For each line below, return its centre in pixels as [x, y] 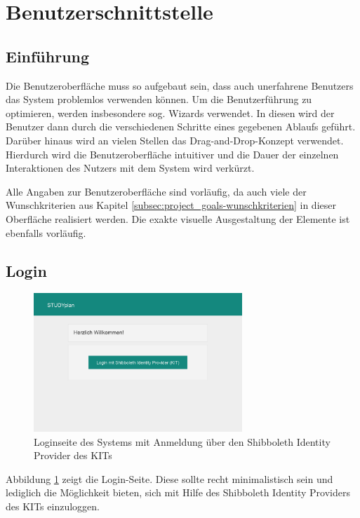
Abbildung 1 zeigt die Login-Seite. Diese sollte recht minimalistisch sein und [169, 478]
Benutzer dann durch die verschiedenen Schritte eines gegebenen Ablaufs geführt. [181, 127]
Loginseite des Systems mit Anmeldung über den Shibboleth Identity [182, 441]
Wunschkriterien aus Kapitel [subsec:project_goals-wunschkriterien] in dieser [171, 205]
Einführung [48, 56]
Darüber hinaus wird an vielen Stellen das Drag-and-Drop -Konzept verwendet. [175, 140]
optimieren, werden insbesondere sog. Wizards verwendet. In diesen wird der [170, 113]
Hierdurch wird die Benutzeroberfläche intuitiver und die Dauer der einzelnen [172, 154]
